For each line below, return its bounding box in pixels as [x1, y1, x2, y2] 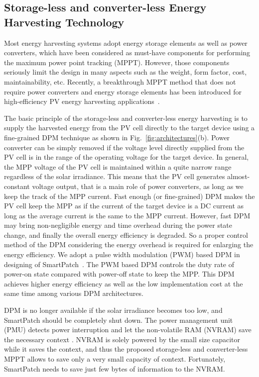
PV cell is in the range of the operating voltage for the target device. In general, [4, 152, 249, 162]
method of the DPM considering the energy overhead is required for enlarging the [4, 239, 254, 250]
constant [4, 181, 30, 191]
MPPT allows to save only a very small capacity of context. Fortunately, [4, 354, 226, 364]
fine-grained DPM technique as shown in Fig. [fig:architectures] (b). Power [4, 132, 230, 142]
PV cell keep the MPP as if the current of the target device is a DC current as [4, 200, 244, 211]
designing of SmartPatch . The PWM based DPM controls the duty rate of [4, 259, 234, 269]
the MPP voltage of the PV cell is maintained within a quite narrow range [4, 161, 232, 172]
